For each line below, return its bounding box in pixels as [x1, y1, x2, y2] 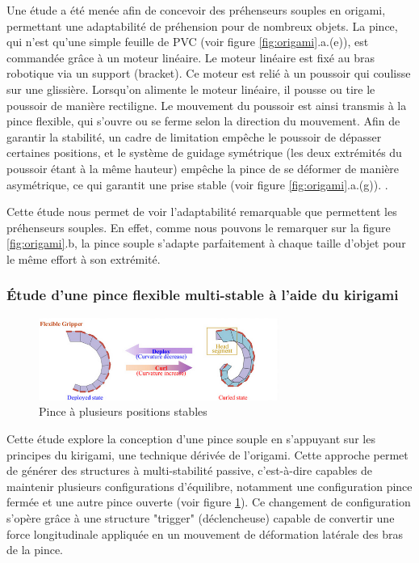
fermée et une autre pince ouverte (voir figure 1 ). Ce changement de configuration [6, 493, 411, 510]
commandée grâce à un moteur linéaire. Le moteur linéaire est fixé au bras [6, 49, 375, 66]
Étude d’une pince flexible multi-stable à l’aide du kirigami [6, 285, 399, 305]
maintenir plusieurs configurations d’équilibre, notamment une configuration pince [6, 477, 413, 494]
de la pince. [6, 541, 63, 558]
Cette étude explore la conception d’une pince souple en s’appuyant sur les [6, 430, 375, 447]
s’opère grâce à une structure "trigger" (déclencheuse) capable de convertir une [6, 510, 395, 526]
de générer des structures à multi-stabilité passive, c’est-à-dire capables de [6, 462, 373, 479]
